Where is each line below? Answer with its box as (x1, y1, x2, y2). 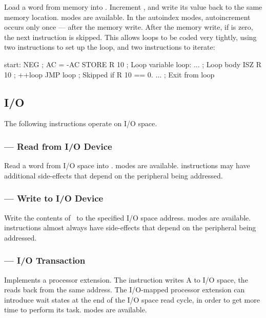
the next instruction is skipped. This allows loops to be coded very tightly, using (4, 31, 257, 42)
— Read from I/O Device (4, 140, 112, 152)
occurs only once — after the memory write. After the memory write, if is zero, (4, 22, 253, 32)
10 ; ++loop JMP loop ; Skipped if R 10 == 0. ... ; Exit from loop (4, 69, 215, 79)
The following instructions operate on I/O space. (4, 118, 157, 129)
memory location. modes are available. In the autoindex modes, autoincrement (4, 11, 251, 22)
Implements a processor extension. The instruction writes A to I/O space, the (4, 274, 248, 285)
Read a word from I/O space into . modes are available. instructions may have (4, 160, 250, 171)
